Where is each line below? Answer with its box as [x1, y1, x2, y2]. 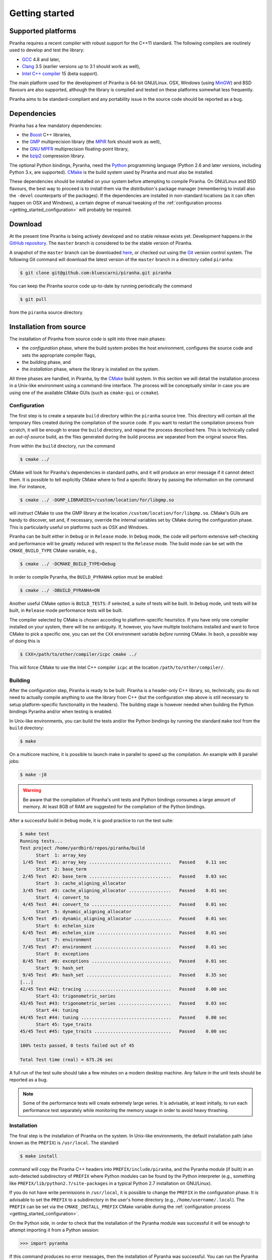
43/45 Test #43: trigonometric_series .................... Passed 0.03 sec [20, 1000, 228, 1006]
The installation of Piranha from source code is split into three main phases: [9, 336, 166, 342]
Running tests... [20, 838, 63, 844]
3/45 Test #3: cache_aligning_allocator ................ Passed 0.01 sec [23, 888, 228, 893]
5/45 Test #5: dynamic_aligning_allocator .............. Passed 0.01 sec [23, 916, 228, 922]
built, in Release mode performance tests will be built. [9, 607, 123, 613]
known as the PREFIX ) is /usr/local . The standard [9, 1140, 119, 1146]
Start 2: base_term [36, 866, 87, 872]
